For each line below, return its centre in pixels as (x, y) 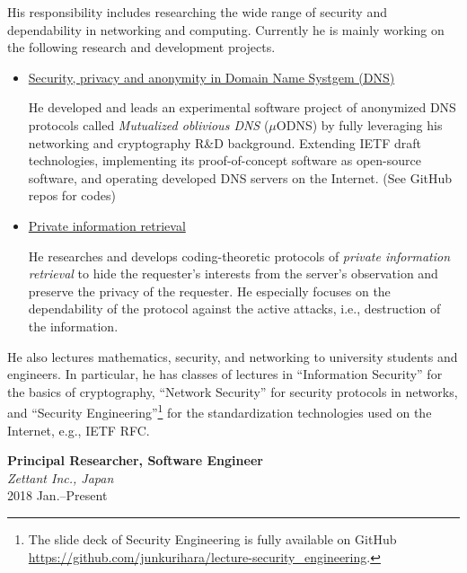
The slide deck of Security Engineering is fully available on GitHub (212, 538)
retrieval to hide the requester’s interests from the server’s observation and (233, 273)
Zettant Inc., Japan (61, 477)
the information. (73, 326)
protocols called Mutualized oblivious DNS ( (149, 124)
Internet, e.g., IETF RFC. (79, 430)
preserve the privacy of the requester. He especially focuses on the (209, 291)
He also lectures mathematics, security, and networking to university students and (233, 356)
